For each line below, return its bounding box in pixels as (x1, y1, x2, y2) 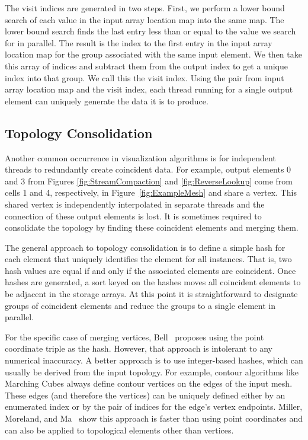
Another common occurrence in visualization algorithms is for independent (5, 151, 276, 164)
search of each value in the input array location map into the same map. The (5, 13, 284, 25)
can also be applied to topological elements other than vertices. (5, 423, 234, 436)
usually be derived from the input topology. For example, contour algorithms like (5, 365, 299, 378)
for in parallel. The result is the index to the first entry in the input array (5, 36, 272, 49)
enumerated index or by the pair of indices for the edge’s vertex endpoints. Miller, (5, 400, 303, 413)
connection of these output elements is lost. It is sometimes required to (5, 209, 262, 222)
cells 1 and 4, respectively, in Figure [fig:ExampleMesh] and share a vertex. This (5, 186, 297, 199)
